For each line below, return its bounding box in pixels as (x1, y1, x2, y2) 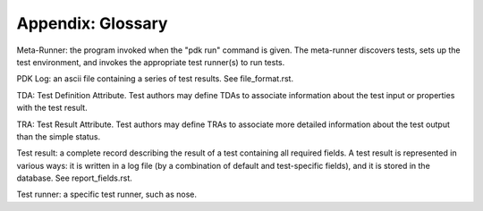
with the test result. (16, 103, 89, 114)
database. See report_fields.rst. (16, 173, 133, 183)
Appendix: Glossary (16, 13, 168, 33)
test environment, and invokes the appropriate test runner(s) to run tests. (16, 56, 285, 67)
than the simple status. (16, 131, 101, 142)
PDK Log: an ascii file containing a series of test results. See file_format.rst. (16, 73, 294, 84)
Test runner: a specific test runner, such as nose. (16, 189, 197, 200)
